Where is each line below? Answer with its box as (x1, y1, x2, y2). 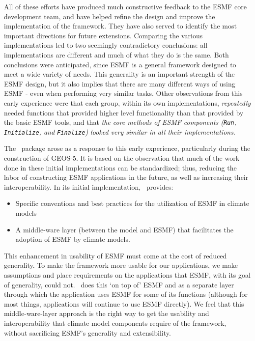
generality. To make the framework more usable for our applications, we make (4, 260, 238, 270)
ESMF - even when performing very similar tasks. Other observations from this (4, 88, 243, 98)
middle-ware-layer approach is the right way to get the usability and (4, 308, 209, 318)
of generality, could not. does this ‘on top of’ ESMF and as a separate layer (4, 279, 234, 289)
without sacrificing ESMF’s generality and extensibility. (4, 327, 171, 338)
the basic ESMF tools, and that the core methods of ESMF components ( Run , (4, 117, 236, 127)
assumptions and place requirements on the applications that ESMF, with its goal (4, 269, 251, 280)
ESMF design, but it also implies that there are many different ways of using (4, 78, 235, 88)
